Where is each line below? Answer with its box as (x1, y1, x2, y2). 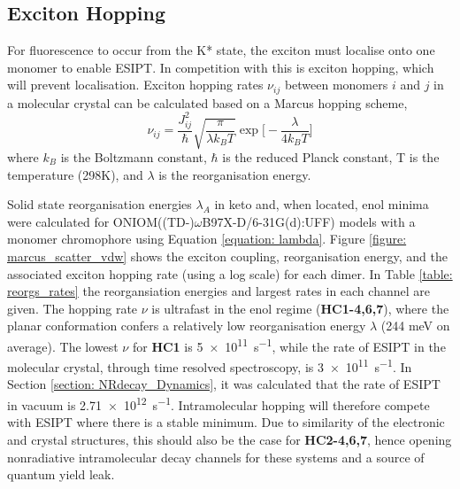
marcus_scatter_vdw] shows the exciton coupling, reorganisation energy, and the (7, 247, 448, 265)
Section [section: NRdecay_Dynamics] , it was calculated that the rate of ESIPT (7, 375, 441, 393)
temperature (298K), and (7, 165, 143, 183)
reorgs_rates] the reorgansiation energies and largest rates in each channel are (7, 282, 430, 300)
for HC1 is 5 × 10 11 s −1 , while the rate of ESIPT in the (132, 334, 446, 355)
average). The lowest (7, 337, 119, 355)
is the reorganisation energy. (158, 165, 311, 183)
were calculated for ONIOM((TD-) (7, 212, 195, 230)
